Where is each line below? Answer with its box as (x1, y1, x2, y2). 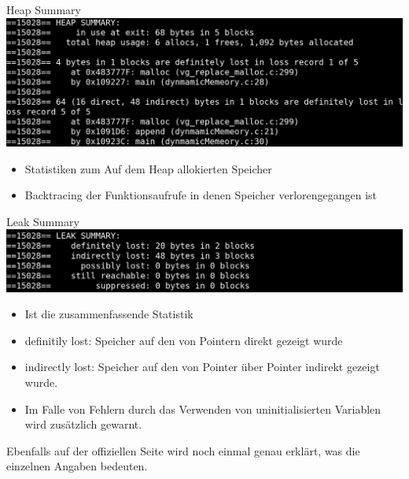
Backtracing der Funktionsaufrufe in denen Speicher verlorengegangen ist (24, 187, 378, 203)
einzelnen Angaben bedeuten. (6, 458, 148, 474)
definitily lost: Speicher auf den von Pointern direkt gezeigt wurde (24, 332, 343, 348)
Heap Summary (6, 2, 81, 17)
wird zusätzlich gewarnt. (24, 416, 142, 433)
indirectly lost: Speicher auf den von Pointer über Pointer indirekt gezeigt (24, 358, 380, 375)
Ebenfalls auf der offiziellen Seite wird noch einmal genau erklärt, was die (6, 442, 360, 459)
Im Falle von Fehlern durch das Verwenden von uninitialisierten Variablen (24, 400, 381, 417)
